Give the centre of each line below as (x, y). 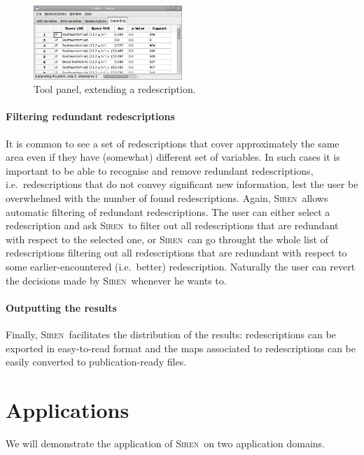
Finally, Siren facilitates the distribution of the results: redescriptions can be (171, 334)
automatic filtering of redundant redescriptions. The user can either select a (168, 211)
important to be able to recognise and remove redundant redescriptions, (160, 170)
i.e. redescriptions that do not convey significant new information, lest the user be (182, 184)
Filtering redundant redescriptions (90, 116)
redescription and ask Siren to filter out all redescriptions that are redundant (172, 225)
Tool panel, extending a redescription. (115, 89)
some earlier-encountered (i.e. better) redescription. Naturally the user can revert (181, 266)
